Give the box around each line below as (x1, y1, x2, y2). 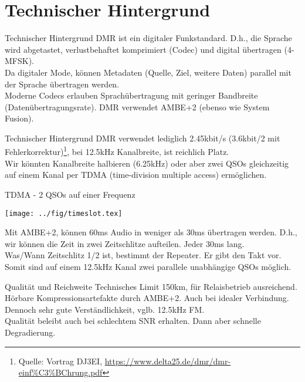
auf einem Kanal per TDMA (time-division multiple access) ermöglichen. (5, 168, 267, 181)
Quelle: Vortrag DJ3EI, (18, 354, 103, 367)
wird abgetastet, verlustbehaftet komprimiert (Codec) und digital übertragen (5, 43, 282, 55)
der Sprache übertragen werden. (5, 77, 120, 90)
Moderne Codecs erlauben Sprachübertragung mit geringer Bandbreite (5, 89, 258, 102)
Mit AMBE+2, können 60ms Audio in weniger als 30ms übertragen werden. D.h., (5, 226, 297, 238)
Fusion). (5, 112, 34, 124)
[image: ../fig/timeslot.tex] (5, 209, 123, 218)
